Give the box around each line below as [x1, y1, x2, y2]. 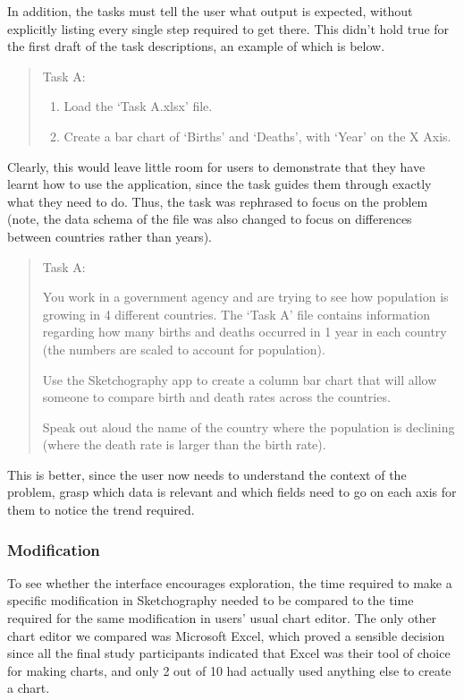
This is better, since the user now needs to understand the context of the [7, 465, 407, 483]
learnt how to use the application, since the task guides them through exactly [7, 175, 432, 193]
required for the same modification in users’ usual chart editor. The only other [7, 609, 437, 627]
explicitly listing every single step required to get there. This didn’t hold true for [7, 19, 450, 38]
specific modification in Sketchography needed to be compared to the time [7, 591, 414, 610]
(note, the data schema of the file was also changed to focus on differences [7, 209, 412, 228]
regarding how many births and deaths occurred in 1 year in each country [42, 322, 447, 341]
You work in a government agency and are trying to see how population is [42, 287, 449, 306]
